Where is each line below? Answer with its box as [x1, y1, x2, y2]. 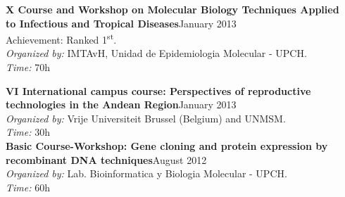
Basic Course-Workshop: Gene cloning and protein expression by [6, 139, 328, 153]
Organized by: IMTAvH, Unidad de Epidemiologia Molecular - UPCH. [6, 46, 307, 61]
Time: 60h [6, 179, 50, 194]
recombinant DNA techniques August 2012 [6, 152, 207, 167]
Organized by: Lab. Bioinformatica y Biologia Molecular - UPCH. [6, 166, 287, 181]
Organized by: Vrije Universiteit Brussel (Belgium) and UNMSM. [6, 110, 286, 125]
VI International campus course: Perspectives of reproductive [6, 83, 311, 98]
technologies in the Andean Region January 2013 [6, 97, 237, 112]
